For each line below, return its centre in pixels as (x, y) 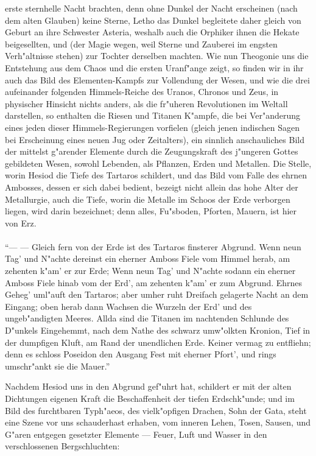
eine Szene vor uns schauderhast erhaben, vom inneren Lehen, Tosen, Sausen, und (158, 422)
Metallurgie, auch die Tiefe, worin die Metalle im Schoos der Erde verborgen (148, 199)
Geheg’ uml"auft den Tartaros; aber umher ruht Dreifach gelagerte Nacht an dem (157, 294)
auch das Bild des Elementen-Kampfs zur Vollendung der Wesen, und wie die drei (157, 79)
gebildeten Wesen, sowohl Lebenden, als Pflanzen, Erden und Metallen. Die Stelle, (158, 163)
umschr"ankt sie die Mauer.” (58, 366)
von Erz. (21, 223)
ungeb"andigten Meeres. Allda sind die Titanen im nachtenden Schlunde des (147, 318)
